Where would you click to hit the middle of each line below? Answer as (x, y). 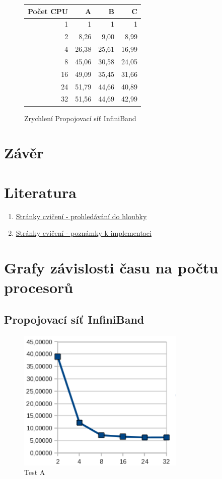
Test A (35, 472)
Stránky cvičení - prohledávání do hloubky (81, 216)
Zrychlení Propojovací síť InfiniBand (80, 118)
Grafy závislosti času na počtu (111, 267)
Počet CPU (48, 11)
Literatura (40, 192)
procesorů (39, 287)
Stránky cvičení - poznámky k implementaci (84, 233)
